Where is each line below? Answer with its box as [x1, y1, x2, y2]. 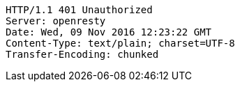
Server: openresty [6, 15, 106, 26]
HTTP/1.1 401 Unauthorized [6, 4, 153, 15]
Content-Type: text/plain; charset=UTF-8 [6, 38, 235, 49]
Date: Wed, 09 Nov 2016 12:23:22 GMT [6, 26, 212, 38]
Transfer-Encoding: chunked [6, 49, 159, 60]
